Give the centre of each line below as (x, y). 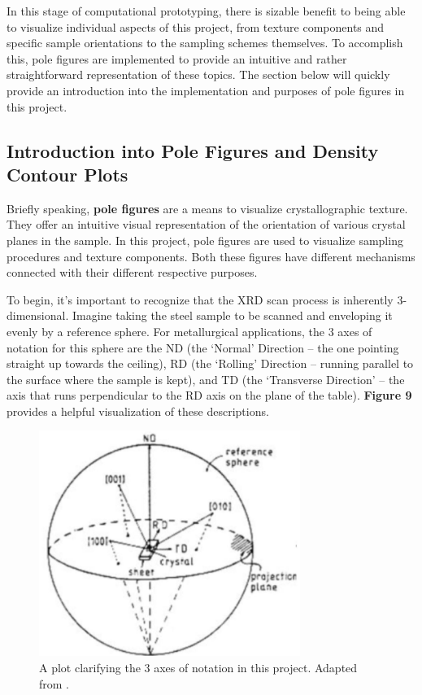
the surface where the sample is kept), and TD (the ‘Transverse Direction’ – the (206, 379)
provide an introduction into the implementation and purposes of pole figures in (206, 90)
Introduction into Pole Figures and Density (193, 150)
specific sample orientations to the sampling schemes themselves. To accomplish (205, 43)
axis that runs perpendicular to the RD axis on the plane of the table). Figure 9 (209, 395)
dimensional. (38, 315)
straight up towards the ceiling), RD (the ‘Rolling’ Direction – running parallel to (210, 363)
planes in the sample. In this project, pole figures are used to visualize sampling (205, 240)
